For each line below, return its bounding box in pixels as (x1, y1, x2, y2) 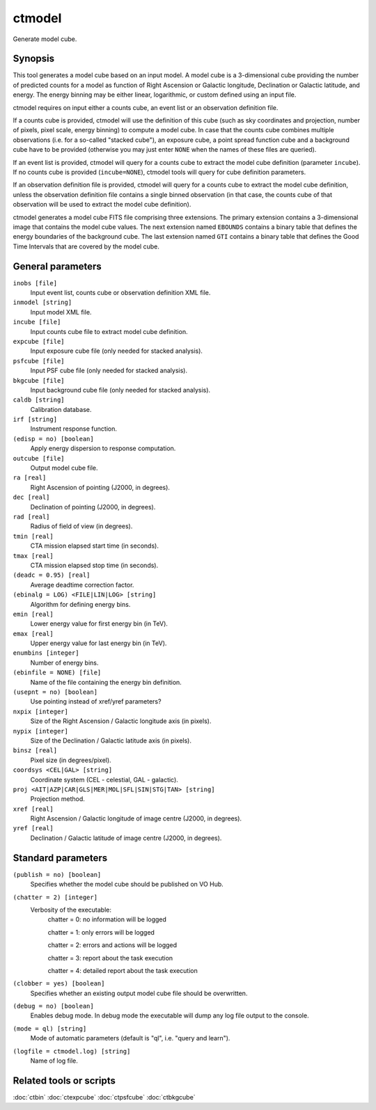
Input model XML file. (30, 308, 92, 316)
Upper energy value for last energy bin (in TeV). (30, 639, 167, 647)
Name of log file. (30, 1056, 78, 1065)
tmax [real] (13, 552, 54, 560)
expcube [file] (13, 338, 65, 345)
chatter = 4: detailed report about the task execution (47, 966, 198, 974)
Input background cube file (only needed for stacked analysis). (30, 386, 211, 394)
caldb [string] (13, 396, 65, 404)
